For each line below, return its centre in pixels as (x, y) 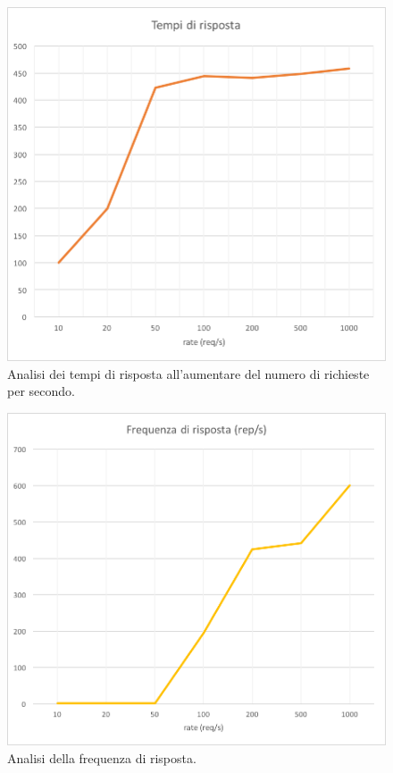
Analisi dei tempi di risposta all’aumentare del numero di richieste (188, 373)
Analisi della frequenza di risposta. (102, 757)
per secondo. (41, 391)
